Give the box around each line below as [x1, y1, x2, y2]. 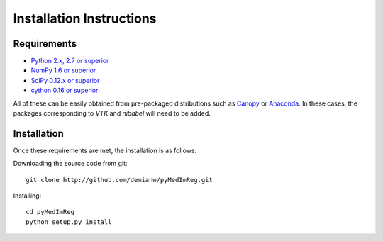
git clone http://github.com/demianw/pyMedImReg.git [26, 176, 213, 184]
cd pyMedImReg [26, 208, 74, 216]
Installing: [13, 191, 42, 200]
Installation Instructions [13, 11, 157, 26]
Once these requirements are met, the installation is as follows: [13, 146, 197, 155]
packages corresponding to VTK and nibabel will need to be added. [13, 109, 211, 118]
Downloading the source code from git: [13, 159, 128, 168]
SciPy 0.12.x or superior [30, 76, 100, 84]
